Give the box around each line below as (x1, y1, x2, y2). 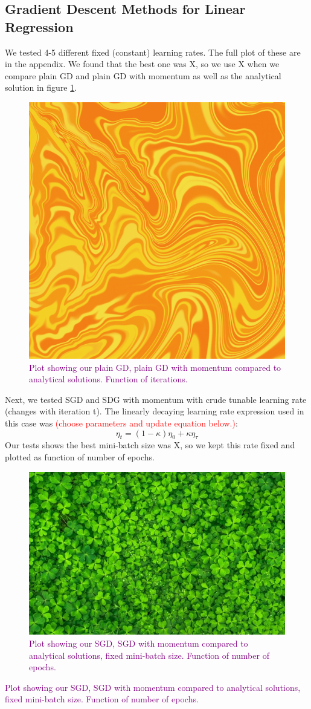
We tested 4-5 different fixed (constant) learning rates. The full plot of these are (5, 45, 301, 58)
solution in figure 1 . (5, 81, 77, 94)
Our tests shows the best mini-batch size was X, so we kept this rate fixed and (5, 439, 295, 451)
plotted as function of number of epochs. (5, 450, 155, 463)
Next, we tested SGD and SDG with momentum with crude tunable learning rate (5, 393, 307, 405)
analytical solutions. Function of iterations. (29, 373, 188, 385)
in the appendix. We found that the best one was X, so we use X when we (5, 57, 280, 70)
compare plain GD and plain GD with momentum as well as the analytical (5, 69, 281, 82)
